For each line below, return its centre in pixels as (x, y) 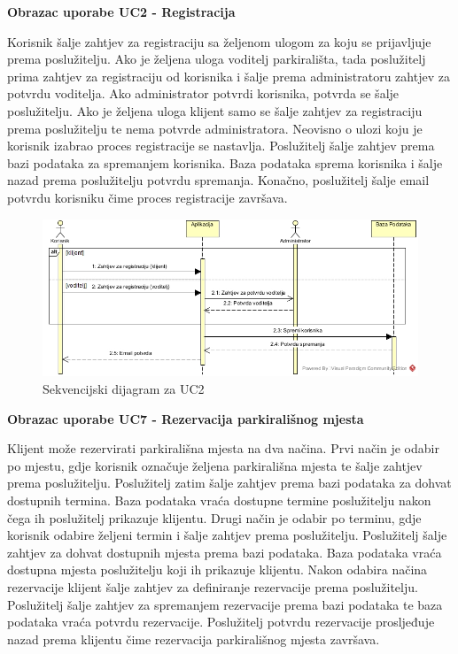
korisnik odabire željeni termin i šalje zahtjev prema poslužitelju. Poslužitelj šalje (227, 535)
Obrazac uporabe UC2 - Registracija (121, 12)
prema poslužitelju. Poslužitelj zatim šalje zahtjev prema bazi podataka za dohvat (229, 483)
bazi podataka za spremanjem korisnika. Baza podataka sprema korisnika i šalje (225, 162)
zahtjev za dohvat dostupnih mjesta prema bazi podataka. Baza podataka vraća (225, 552)
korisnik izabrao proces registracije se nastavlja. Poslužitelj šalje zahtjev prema (221, 146)
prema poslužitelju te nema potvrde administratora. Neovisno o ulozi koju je (215, 128)
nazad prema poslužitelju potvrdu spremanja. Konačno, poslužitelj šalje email (218, 180)
